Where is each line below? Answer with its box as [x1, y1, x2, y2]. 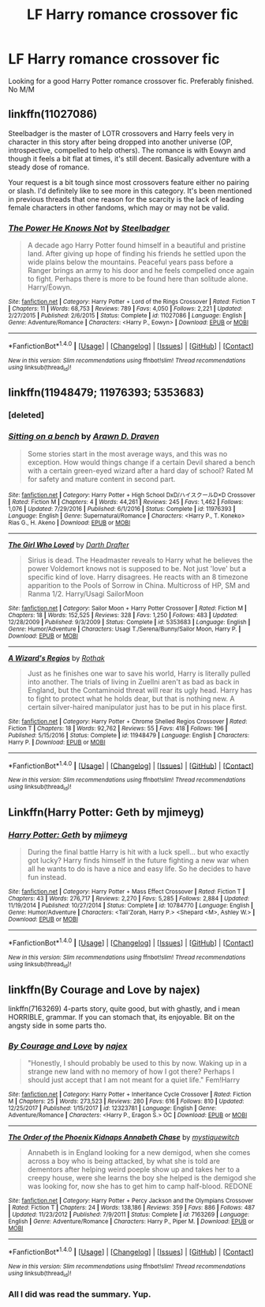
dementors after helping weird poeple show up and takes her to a [27, 1165, 241, 1174]
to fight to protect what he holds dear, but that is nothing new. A [27, 694, 235, 703]
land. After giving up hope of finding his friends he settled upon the [27, 249, 247, 259]
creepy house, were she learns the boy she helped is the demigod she [27, 1173, 256, 1183]
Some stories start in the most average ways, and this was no [27, 449, 228, 458]
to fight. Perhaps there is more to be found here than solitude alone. [27, 275, 248, 284]
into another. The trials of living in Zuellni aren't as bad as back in [27, 676, 240, 686]
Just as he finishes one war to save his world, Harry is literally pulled [27, 669, 251, 678]
